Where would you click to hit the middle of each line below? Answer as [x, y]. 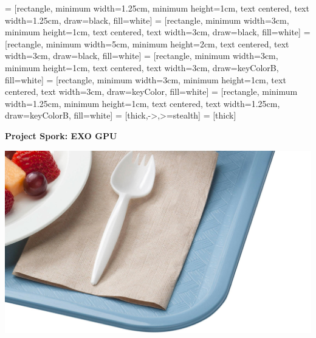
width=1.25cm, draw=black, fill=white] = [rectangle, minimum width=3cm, [147, 20]
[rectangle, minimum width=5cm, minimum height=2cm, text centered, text [147, 43]
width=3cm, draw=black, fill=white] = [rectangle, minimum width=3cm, [142, 56]
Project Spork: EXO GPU [61, 135]
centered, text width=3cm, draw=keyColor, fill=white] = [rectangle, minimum [151, 91]
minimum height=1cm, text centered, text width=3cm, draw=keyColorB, [142, 67]
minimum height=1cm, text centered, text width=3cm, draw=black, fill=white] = [158, 32]
